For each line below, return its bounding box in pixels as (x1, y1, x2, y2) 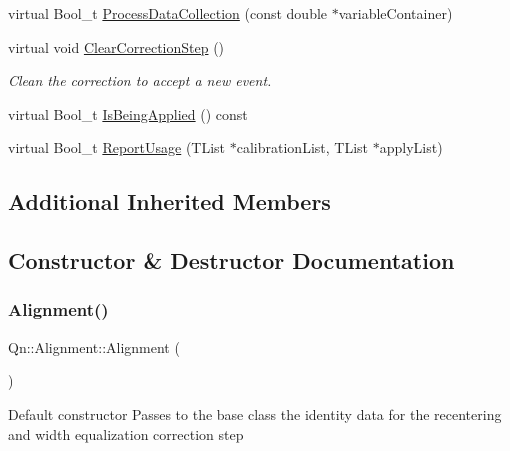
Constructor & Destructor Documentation (8, 245, 455, 276)
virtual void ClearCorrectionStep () (8, 36, 225, 57)
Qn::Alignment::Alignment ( (8, 336, 180, 357)
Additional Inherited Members (8, 186, 331, 217)
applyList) (379, 137, 443, 158)
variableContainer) (338, 3, 453, 23)
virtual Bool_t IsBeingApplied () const (8, 103, 248, 124)
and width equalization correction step (8, 423, 244, 444)
